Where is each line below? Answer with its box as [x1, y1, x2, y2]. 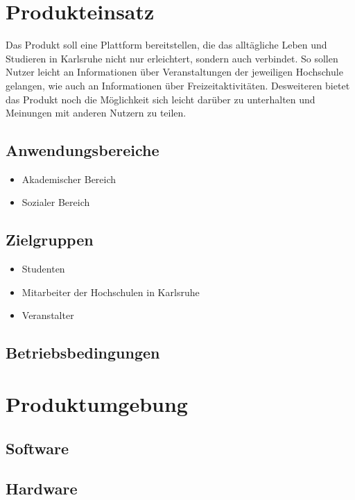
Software [6, 437, 69, 458]
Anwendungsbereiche [6, 139, 159, 161]
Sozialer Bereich [21, 195, 90, 209]
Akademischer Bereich [21, 171, 116, 186]
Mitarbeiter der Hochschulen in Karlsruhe [21, 284, 200, 299]
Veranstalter [21, 308, 74, 322]
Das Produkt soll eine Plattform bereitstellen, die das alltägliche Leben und [6, 37, 327, 52]
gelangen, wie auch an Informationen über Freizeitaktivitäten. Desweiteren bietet [6, 78, 350, 92]
